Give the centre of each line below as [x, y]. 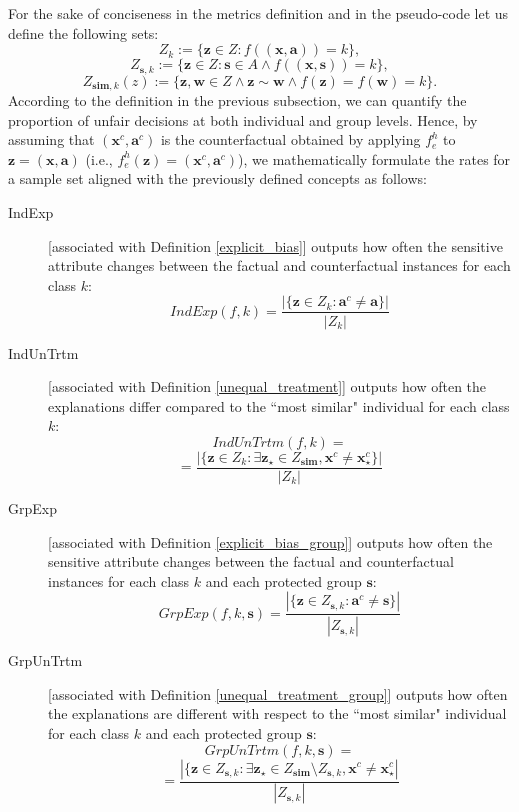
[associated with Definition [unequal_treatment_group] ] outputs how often [278, 693]
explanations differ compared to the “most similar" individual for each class [279, 405]
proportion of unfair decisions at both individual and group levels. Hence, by [243, 119]
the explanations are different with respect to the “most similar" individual [277, 713]
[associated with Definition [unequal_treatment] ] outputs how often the [267, 386]
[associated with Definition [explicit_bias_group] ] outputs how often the [270, 541]
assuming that [51, 139]
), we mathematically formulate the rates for [374, 158]
